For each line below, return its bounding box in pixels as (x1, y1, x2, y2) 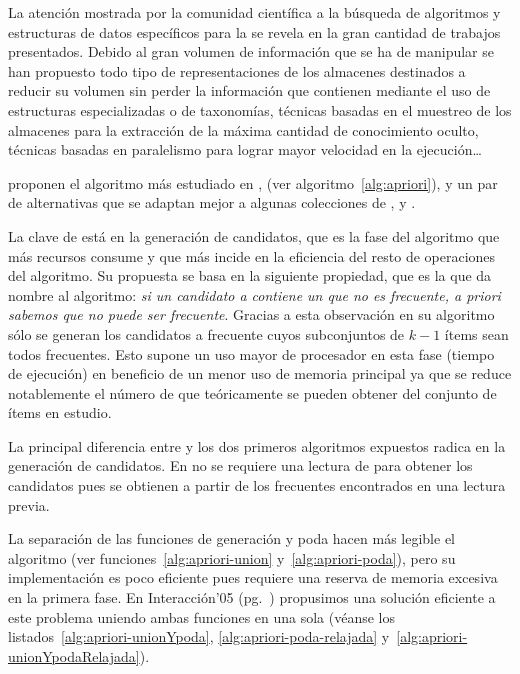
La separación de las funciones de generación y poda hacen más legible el (8, 528, 455, 549)
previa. (8, 494, 50, 515)
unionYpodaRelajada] (8, 645, 140, 666)
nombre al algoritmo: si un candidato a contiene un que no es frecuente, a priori (8, 284, 501, 305)
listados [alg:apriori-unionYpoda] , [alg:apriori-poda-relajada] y (8, 626, 390, 647)
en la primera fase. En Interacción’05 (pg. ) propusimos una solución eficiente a (8, 587, 496, 608)
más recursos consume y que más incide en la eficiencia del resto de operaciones (8, 245, 496, 266)
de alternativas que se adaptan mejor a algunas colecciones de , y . (8, 192, 416, 213)
